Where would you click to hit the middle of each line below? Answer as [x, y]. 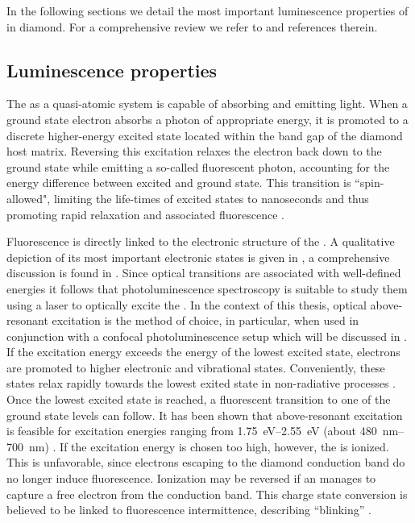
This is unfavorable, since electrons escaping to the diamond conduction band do [206, 462]
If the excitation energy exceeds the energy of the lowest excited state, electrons [203, 352]
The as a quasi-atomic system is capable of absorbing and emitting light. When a [207, 104]
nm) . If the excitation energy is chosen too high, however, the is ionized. [209, 446]
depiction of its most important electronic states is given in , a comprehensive [198, 257]
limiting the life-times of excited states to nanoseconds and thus [211, 198]
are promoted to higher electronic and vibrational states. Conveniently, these [196, 367]
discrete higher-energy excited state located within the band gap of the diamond [205, 135]
